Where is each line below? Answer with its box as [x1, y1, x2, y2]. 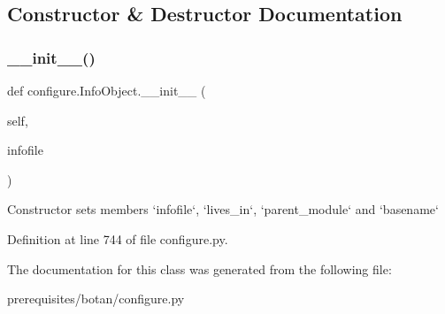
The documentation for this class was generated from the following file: [7, 259, 392, 278]
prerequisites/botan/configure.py [7, 289, 185, 308]
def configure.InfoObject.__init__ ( [7, 81, 206, 99]
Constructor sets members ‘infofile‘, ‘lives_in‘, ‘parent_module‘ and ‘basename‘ [7, 200, 439, 218]
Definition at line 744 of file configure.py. [7, 229, 228, 248]
